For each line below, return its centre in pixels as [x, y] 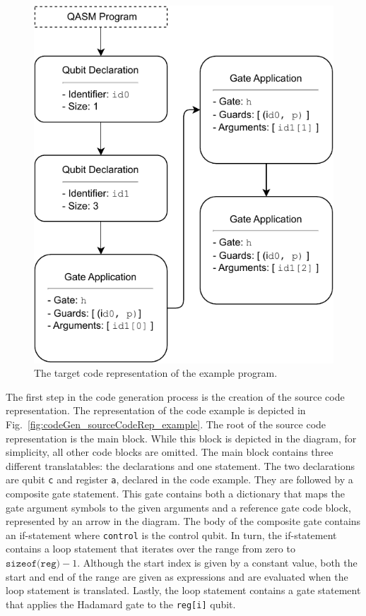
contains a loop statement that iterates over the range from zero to [150, 549]
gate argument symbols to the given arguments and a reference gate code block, [178, 507]
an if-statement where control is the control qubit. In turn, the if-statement [171, 535]
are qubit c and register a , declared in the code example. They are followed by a [179, 479]
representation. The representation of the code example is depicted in [156, 410]
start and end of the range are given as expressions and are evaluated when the [177, 576]
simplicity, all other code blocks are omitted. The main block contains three [170, 452]
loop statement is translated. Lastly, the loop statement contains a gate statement [183, 590]
